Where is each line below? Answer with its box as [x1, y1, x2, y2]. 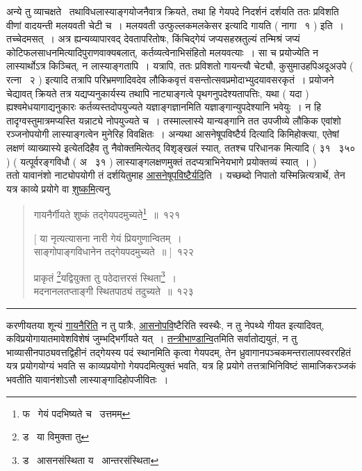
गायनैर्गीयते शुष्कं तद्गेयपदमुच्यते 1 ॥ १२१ [33, 205, 180, 221]
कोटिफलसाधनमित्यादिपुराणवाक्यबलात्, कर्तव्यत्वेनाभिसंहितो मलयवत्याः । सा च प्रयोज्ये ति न [6, 45, 318, 59]
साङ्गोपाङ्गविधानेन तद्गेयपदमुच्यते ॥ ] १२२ [33, 244, 194, 259]
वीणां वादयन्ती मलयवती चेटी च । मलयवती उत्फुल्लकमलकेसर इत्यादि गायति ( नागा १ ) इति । [6, 17, 345, 32]
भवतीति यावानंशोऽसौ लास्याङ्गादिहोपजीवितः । [6, 372, 169, 386]
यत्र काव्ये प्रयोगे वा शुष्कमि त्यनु [6, 181, 110, 195]
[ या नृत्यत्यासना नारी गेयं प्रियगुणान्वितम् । [33, 230, 182, 245]
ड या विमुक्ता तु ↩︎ [22, 429, 90, 444]
